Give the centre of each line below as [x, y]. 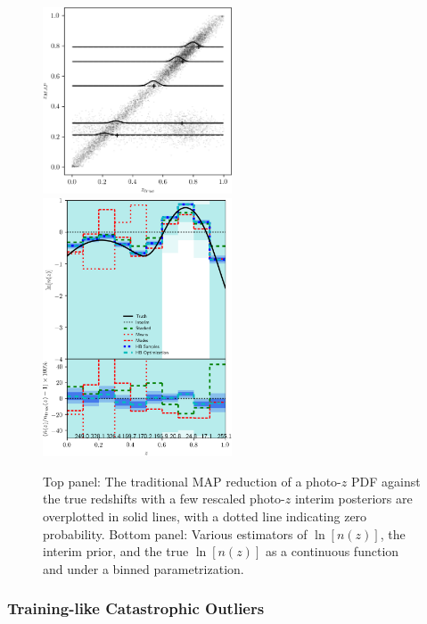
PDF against [386, 481]
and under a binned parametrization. [144, 568]
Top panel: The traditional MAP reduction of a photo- [192, 481]
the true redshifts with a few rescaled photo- [164, 499]
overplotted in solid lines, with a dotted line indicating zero [205, 516]
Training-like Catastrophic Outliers [136, 608]
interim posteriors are [353, 499]
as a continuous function [332, 551]
